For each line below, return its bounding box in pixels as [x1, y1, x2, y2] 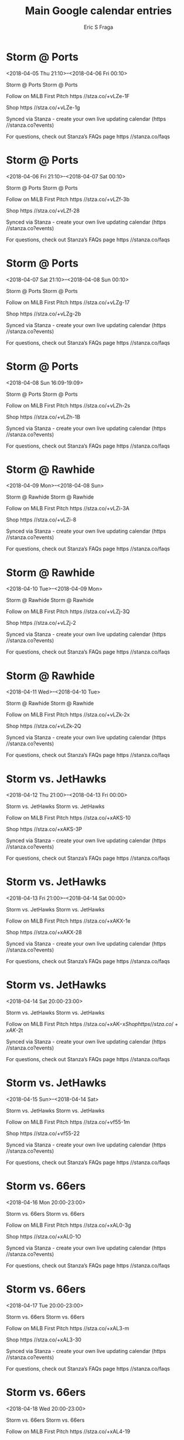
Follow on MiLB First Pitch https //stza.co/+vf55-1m [6, 1119, 130, 1126]
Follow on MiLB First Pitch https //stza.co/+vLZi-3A [6, 505, 130, 512]
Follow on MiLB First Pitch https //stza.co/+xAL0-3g [6, 1222, 131, 1229]
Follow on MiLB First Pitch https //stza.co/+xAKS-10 [6, 815, 131, 822]
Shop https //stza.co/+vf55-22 [6, 1130, 80, 1137]
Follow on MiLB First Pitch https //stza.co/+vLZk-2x [6, 711, 130, 718]
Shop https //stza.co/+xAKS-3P [6, 826, 82, 833]
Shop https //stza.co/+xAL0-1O [6, 1233, 81, 1240]
